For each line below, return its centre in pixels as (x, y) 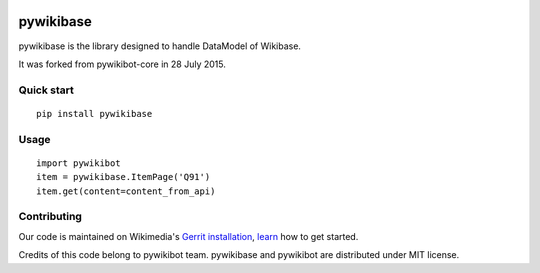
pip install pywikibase (94, 113)
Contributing (50, 217)
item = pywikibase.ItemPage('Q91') (123, 177)
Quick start (46, 90)
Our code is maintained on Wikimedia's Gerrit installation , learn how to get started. (188, 236)
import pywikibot (78, 163)
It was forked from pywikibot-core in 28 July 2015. (122, 64)
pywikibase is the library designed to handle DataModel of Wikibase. (160, 46)
